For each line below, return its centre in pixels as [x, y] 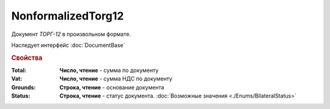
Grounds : [24, 87]
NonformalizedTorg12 [68, 16]
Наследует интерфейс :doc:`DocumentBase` [68, 45]
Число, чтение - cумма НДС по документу [116, 79]
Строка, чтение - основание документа [112, 87]
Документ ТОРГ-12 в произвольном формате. [71, 34]
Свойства [27, 58]
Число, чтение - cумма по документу [109, 70]
